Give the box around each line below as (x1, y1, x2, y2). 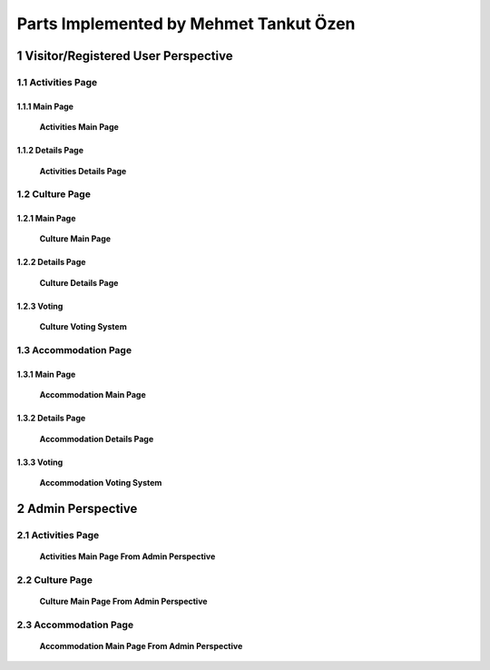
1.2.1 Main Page (16, 213, 76, 224)
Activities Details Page (39, 165, 127, 176)
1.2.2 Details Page (16, 257, 86, 268)
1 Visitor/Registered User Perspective (16, 48, 233, 64)
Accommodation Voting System (39, 477, 162, 488)
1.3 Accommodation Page (16, 344, 132, 357)
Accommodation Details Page (39, 433, 154, 444)
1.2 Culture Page (16, 188, 91, 201)
